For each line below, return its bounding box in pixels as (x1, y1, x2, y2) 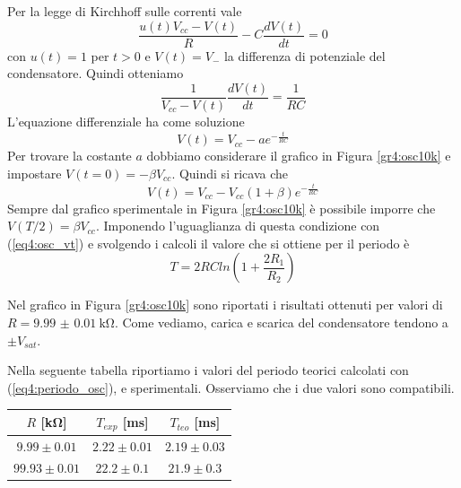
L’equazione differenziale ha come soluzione (7, 111, 245, 130)
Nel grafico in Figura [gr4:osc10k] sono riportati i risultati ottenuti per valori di (7, 295, 443, 314)
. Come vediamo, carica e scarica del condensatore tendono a (114, 312, 448, 331)
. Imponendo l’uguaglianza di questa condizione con (95, 216, 380, 235)
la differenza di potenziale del (223, 46, 386, 65)
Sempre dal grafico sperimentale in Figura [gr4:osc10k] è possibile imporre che (7, 198, 436, 217)
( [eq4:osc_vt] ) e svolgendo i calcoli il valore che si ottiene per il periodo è (7, 233, 410, 252)
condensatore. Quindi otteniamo (7, 64, 184, 83)
